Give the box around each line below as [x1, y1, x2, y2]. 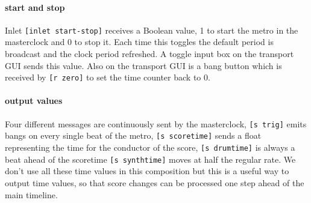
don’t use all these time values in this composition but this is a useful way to [5, 165, 289, 177]
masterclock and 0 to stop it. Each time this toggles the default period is [5, 35, 274, 48]
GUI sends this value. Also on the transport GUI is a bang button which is [5, 59, 282, 71]
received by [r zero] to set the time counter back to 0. [5, 71, 210, 83]
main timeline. [5, 188, 58, 201]
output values [5, 94, 63, 107]
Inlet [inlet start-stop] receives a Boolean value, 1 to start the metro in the [5, 23, 298, 36]
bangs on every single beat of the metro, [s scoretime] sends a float [5, 129, 262, 142]
